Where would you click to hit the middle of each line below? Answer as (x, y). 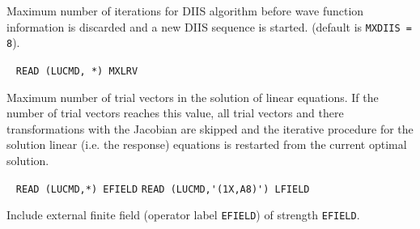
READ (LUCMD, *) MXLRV (77, 71)
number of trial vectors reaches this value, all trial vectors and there (175, 113)
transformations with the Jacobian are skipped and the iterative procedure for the (210, 128)
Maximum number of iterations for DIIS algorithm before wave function (185, 11)
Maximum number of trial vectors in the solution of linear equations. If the (193, 97)
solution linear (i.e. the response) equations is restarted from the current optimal (207, 144)
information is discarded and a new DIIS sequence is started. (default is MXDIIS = (209, 26)
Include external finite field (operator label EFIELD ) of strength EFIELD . (183, 215)
